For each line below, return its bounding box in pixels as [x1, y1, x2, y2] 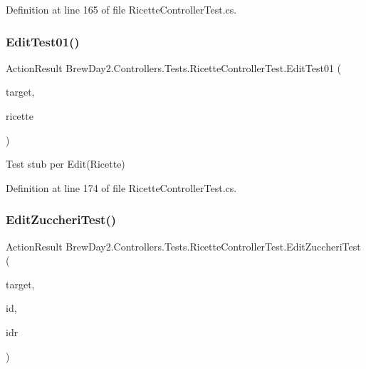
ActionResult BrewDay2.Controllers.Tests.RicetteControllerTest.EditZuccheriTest [6, 238, 361, 253]
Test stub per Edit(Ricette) [6, 156, 125, 171]
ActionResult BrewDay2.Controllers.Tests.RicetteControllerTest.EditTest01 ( [6, 60, 342, 75]
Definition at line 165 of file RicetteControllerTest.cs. [6, 2, 237, 16]
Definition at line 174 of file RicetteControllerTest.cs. [6, 180, 237, 195]
